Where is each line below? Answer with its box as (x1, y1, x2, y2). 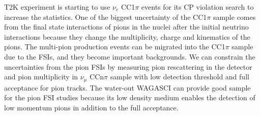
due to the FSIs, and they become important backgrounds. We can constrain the (4, 51, 255, 62)
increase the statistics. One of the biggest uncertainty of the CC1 (4, 11, 207, 22)
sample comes (213, 11, 256, 22)
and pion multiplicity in (4, 71, 78, 82)
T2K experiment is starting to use (4, 2, 110, 12)
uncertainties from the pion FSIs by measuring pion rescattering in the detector (4, 61, 252, 72)
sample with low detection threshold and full (110, 71, 249, 82)
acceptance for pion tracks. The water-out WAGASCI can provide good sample (4, 82, 251, 93)
